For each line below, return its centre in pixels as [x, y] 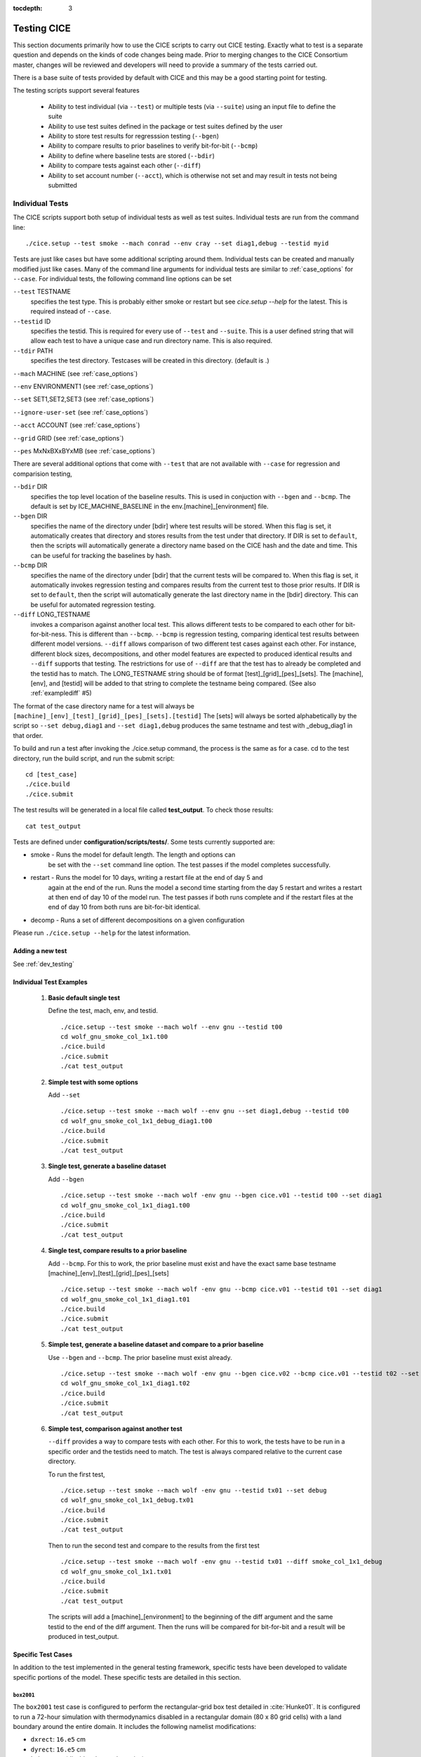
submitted [62, 185]
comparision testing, [43, 474]
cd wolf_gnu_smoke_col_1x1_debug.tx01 [127, 1500]
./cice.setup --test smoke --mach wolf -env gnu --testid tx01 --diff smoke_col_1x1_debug [221, 1562]
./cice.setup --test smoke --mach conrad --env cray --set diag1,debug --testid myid [177, 243]
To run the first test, [76, 1474]
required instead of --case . [71, 311]
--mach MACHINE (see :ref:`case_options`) [75, 373]
